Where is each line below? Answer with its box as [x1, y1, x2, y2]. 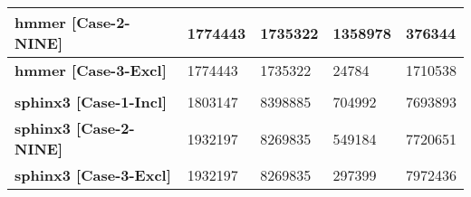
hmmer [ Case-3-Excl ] [14, 60, 167, 80]
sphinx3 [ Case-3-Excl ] [14, 164, 171, 185]
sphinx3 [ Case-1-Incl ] [14, 91, 168, 112]
